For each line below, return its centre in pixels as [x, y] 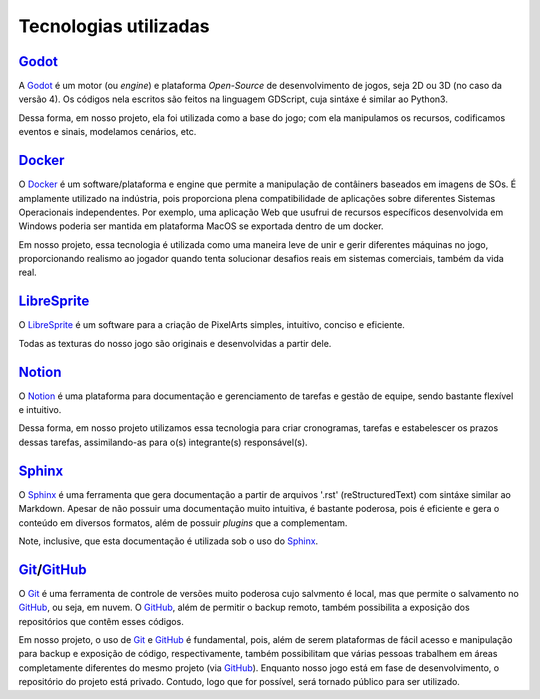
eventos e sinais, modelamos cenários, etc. [107, 132]
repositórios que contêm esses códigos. [101, 621]
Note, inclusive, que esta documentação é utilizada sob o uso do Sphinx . [168, 541]
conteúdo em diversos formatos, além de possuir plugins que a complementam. [183, 522]
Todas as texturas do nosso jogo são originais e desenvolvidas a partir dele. [175, 343]
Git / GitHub [52, 569]
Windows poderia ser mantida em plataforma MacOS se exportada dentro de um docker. [201, 226]
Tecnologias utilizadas [114, 26]
